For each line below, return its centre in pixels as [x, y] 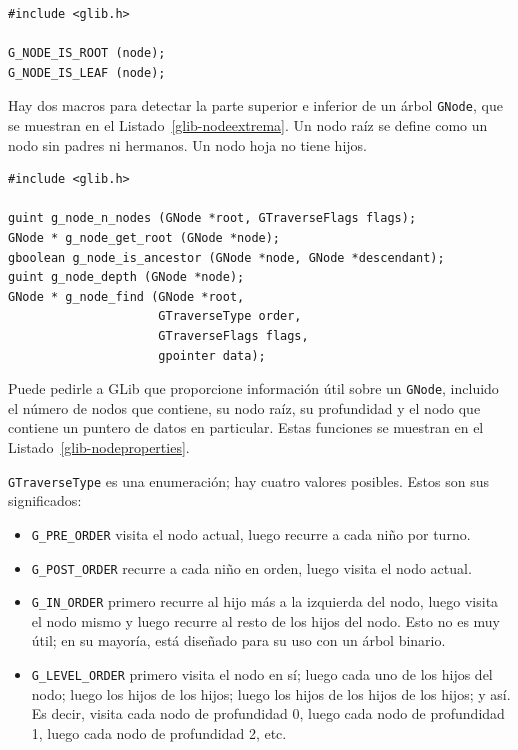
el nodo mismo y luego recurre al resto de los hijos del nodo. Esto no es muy [266, 620]
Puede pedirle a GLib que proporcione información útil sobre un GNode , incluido [253, 388]
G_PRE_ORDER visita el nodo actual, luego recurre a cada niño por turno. [251, 533]
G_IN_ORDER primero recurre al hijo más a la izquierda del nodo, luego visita [265, 601]
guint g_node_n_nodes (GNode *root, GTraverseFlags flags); [212, 218]
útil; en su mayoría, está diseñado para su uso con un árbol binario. [238, 640]
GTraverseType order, [230, 316]
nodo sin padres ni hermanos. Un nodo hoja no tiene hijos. [187, 144]
